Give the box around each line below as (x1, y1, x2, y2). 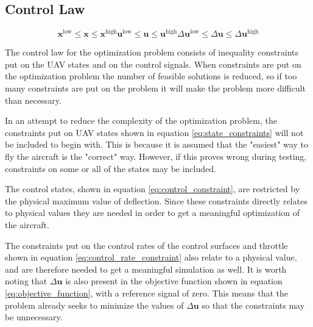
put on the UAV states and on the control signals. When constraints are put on (5, 57, 301, 70)
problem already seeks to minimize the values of (5, 298, 184, 311)
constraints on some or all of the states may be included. (5, 162, 216, 174)
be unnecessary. (5, 311, 63, 323)
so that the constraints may (202, 298, 305, 311)
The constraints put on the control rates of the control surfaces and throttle (5, 239, 288, 251)
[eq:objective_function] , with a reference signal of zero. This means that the (5, 286, 289, 299)
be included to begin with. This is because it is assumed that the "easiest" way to (5, 138, 308, 151)
